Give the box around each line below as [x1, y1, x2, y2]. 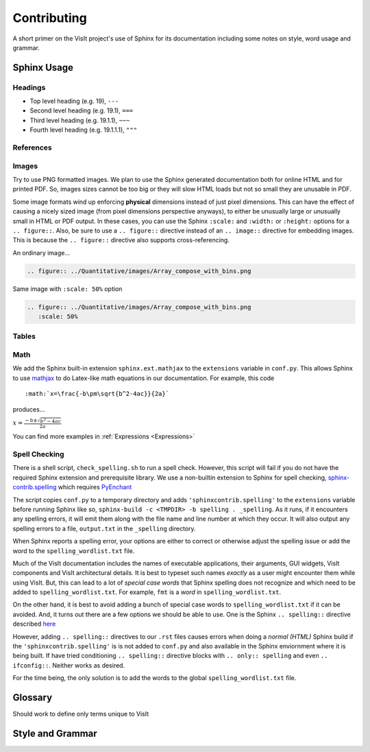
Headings [12, 82, 46, 92]
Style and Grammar [12, 727, 97, 739]
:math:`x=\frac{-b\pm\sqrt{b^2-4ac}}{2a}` [25, 390, 170, 398]
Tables [12, 331, 36, 341]
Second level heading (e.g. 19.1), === [29, 106, 134, 115]
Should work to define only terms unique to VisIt [12, 710, 149, 718]
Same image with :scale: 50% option [12, 285, 123, 293]
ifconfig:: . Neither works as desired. [12, 661, 125, 669]
